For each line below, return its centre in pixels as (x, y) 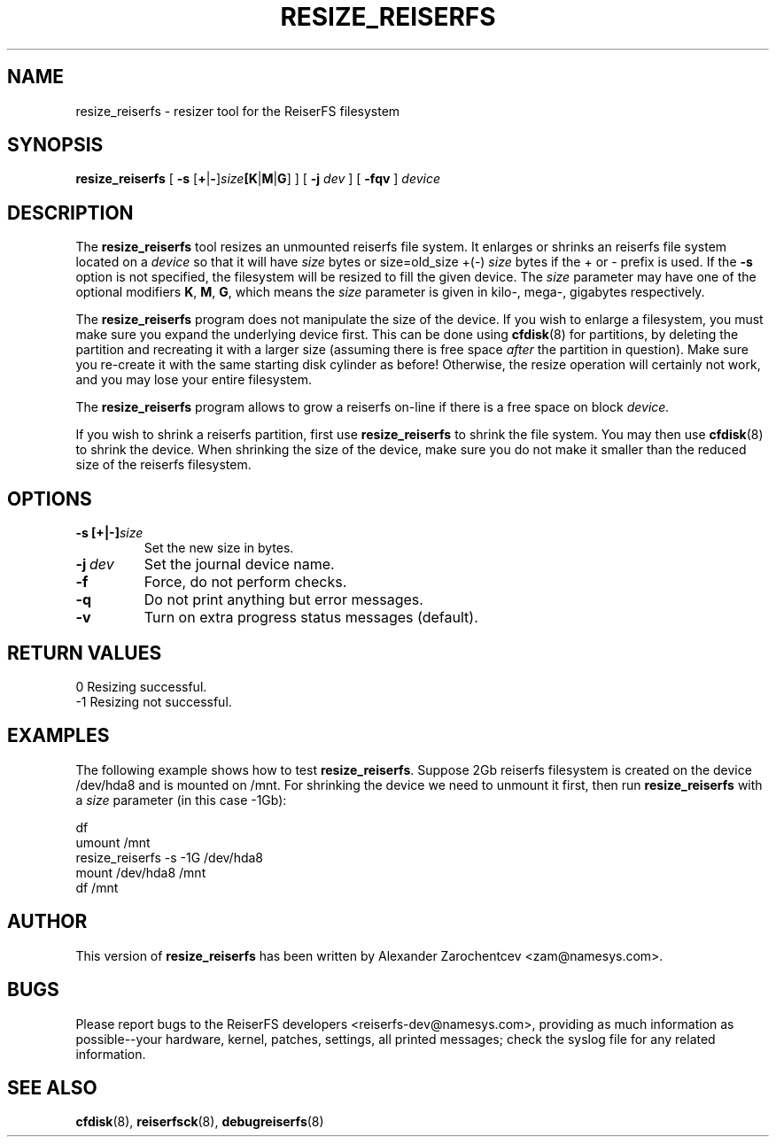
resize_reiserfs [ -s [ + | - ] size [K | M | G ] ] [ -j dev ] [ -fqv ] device (258, 179)
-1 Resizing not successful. (154, 701)
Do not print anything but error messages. (283, 600)
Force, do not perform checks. (245, 582)
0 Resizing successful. (141, 686)
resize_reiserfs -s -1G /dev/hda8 (170, 857)
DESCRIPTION (70, 213)
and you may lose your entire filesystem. (194, 380)
